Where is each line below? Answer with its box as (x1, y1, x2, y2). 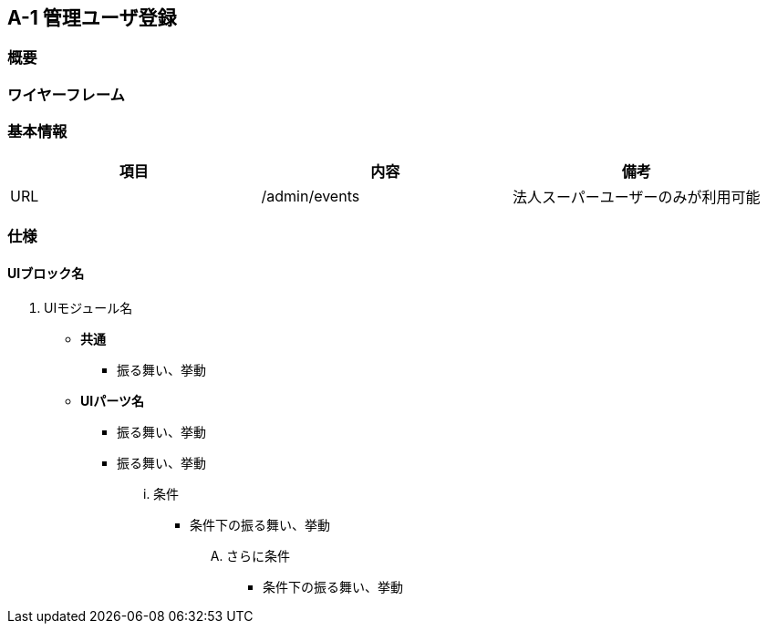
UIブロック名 (7, 264, 85, 281)
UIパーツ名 (80, 393, 144, 409)
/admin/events (261, 186, 360, 205)
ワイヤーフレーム (7, 85, 125, 104)
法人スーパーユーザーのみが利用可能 (513, 187, 761, 206)
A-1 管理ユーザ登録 (7, 6, 177, 29)
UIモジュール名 (44, 300, 133, 316)
